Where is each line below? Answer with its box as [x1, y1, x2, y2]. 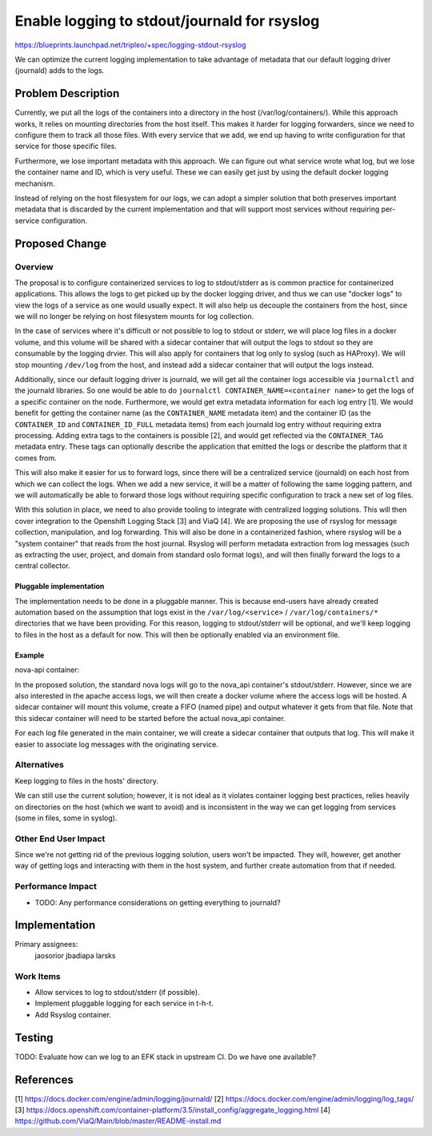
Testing [14, 1030, 54, 1045]
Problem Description [14, 87, 120, 100]
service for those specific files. [14, 141, 118, 151]
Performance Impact [14, 881, 98, 892]
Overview [14, 261, 54, 272]
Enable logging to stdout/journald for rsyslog [14, 12, 320, 30]
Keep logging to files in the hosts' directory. [14, 775, 159, 785]
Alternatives [14, 759, 64, 771]
